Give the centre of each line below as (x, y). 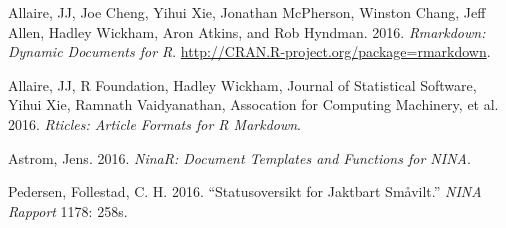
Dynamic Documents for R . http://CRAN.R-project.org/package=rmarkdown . (249, 51)
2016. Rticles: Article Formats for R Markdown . (155, 123)
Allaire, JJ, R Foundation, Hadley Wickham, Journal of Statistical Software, (242, 84)
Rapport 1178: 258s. (68, 210)
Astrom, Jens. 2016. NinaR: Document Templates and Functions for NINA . (239, 157)
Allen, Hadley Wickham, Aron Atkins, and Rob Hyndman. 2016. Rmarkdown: (247, 31)
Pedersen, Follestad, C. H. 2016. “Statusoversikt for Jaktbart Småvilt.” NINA (245, 191)
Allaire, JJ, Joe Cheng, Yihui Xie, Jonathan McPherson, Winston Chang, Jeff (247, 12)
